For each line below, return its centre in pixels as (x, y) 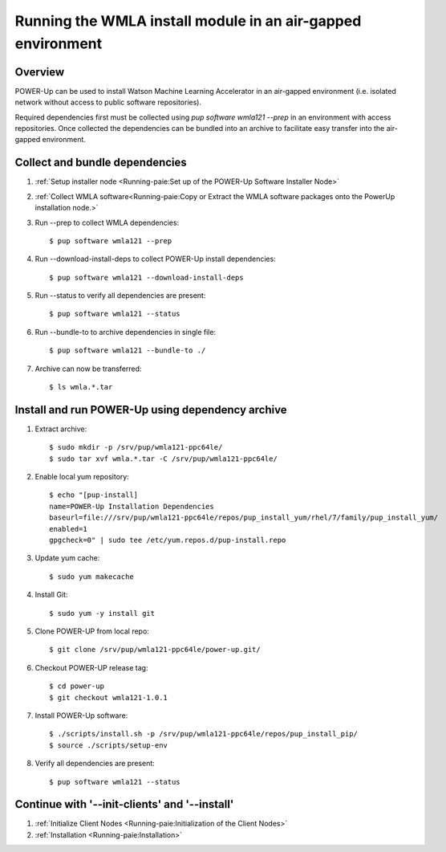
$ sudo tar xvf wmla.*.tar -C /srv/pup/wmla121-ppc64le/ (164, 459)
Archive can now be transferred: (88, 369)
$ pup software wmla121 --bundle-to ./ (128, 351)
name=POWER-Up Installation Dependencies (132, 506)
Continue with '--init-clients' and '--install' (124, 804)
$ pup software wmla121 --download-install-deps (146, 277)
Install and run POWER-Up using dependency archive (151, 410)
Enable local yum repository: (82, 477)
